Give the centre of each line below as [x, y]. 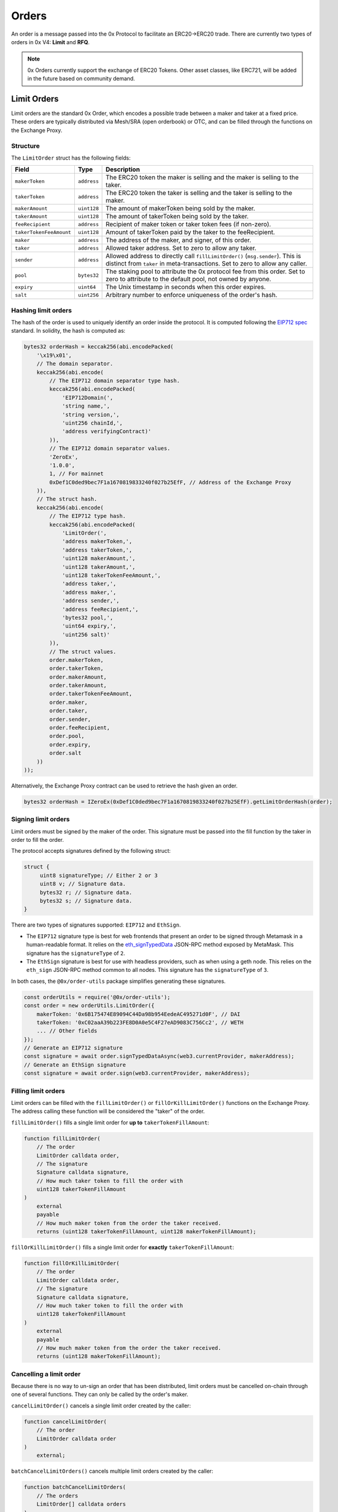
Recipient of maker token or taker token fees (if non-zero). [189, 224]
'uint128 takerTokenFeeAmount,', [111, 575]
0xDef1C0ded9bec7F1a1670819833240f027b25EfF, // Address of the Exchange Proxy [170, 482]
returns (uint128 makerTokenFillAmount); [99, 1357]
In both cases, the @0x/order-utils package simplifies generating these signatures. [118, 981]
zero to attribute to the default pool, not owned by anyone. [189, 279]
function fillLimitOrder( [62, 1138]
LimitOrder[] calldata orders [81, 1504]
